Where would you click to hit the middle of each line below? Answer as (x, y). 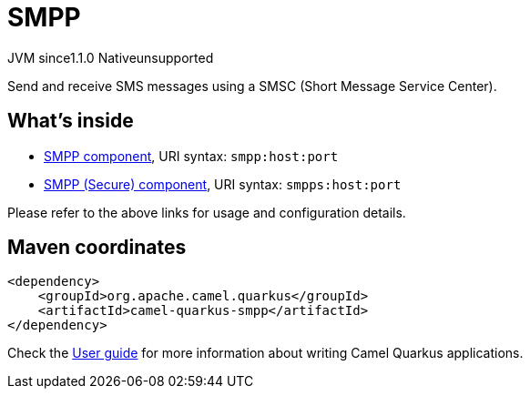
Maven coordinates (97, 248)
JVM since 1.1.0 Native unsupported (111, 57)
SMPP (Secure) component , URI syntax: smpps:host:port (223, 184)
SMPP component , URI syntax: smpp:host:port (191, 156)
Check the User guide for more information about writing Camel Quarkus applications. (265, 353)
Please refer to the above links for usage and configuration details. (207, 212)
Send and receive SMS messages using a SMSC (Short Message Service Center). (252, 86)
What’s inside (71, 121)
